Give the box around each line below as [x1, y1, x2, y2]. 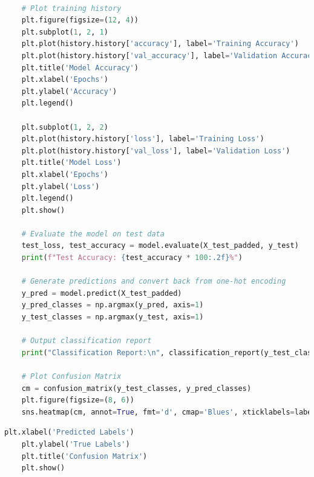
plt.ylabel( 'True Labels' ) [21, 439, 130, 449]
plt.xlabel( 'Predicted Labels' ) [4, 428, 134, 437]
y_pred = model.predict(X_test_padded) [21, 289, 182, 298]
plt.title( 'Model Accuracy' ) [21, 63, 139, 72]
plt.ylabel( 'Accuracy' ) [21, 87, 117, 96]
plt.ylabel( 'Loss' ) [21, 182, 100, 191]
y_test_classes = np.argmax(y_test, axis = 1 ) [21, 313, 204, 322]
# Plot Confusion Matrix [21, 372, 122, 381]
